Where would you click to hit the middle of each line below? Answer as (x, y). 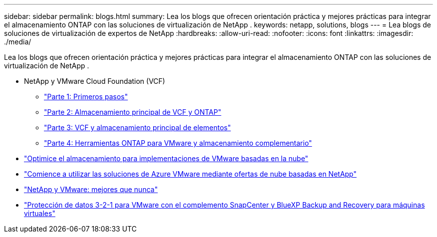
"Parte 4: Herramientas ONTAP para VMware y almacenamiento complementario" (178, 143)
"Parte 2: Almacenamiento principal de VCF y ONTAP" (133, 112)
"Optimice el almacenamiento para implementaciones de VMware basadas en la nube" (166, 158)
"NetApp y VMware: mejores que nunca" (91, 189)
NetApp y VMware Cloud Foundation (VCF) (95, 81)
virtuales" (40, 213)
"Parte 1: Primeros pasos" (86, 97)
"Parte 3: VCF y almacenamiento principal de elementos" (137, 127)
